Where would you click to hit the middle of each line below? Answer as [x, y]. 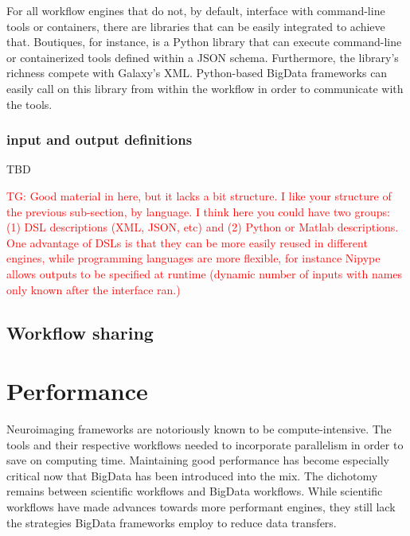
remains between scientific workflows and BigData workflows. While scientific [195, 491]
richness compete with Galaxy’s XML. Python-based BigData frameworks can [197, 73]
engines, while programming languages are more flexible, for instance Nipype [193, 258]
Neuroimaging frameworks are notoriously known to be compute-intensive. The [199, 429]
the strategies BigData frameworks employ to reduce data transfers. [172, 522]
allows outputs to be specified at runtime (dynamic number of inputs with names [205, 273]
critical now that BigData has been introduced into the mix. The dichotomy [192, 475]
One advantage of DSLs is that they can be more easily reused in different [187, 242]
